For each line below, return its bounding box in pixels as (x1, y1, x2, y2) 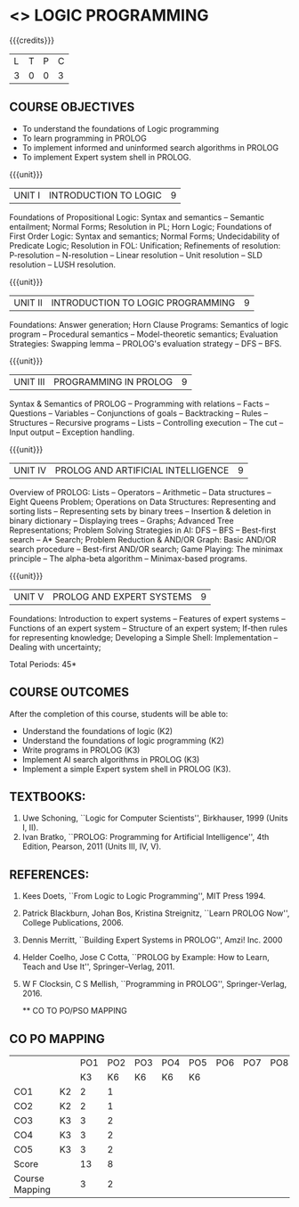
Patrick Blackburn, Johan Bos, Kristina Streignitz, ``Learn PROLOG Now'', (21, 908, 290, 918)
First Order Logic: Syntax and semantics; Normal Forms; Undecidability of (9, 231, 280, 241)
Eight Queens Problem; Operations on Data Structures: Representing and (9, 496, 277, 507)
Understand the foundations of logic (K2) (21, 725, 174, 736)
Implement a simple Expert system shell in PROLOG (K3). (21, 763, 231, 774)
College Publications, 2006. (21, 917, 125, 928)
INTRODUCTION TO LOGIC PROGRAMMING (51, 296, 236, 308)
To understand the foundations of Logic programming (21, 123, 220, 134)
